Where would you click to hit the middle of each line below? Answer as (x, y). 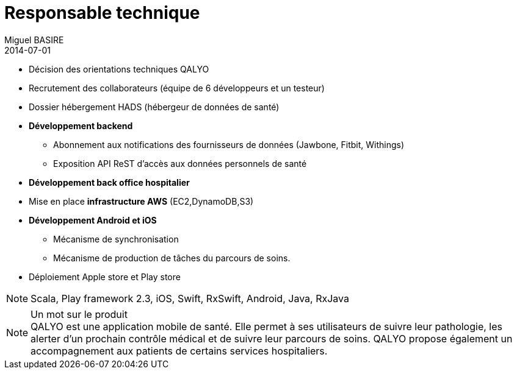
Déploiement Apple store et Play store (105, 277)
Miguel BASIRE (34, 40)
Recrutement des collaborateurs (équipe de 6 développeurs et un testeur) (177, 88)
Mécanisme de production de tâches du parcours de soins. (172, 258)
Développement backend (81, 125)
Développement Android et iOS (93, 220)
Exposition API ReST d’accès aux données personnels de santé (180, 163)
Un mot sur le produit (79, 314)
